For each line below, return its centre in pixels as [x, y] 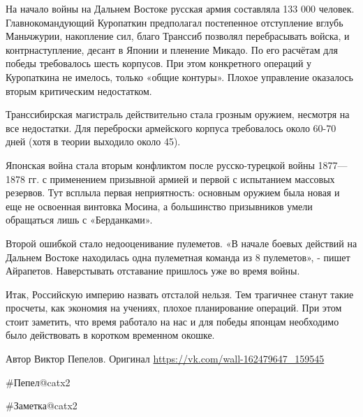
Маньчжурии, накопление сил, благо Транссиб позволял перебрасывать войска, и [178, 36]
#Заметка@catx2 [42, 405]
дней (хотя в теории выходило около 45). [93, 141]
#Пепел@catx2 [38, 382]
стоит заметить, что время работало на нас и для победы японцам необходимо [172, 321]
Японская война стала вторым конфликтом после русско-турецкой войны [160, 164]
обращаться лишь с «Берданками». [79, 220]
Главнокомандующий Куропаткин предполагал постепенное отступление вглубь [175, 22]
